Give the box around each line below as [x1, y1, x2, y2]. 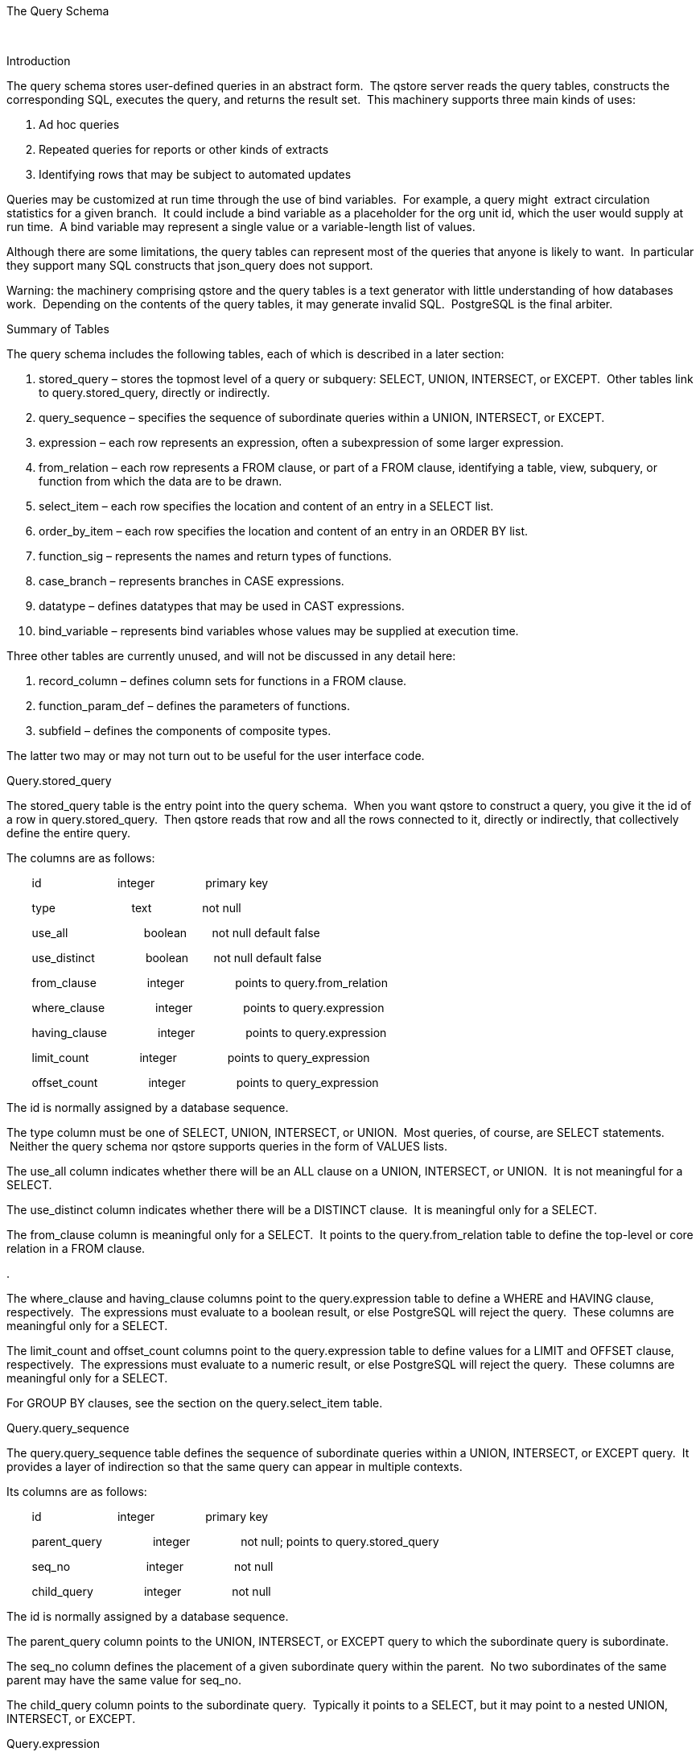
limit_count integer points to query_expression [31, 1051, 370, 1064]
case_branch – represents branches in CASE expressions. [39, 574, 344, 588]
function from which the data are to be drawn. [39, 474, 282, 488]
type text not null [31, 901, 241, 915]
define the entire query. [6, 826, 130, 840]
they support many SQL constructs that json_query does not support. [6, 258, 373, 272]
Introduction [6, 54, 71, 68]
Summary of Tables [6, 322, 109, 336]
